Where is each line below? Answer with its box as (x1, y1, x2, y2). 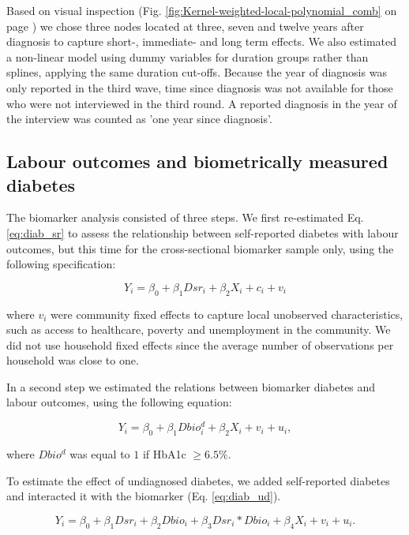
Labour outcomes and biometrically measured (6, 149, 388, 174)
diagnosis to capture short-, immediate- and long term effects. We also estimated (6, 33, 397, 50)
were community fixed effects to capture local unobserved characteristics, (51, 305, 403, 322)
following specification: (6, 256, 116, 272)
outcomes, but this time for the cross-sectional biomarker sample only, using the (6, 240, 394, 256)
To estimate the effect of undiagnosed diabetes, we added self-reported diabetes (6, 472, 390, 488)
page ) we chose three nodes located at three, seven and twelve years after (6, 17, 364, 34)
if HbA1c (142, 445, 186, 462)
